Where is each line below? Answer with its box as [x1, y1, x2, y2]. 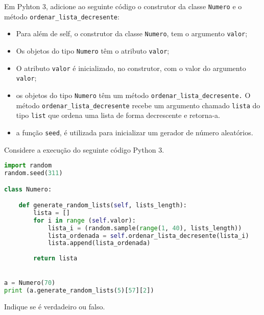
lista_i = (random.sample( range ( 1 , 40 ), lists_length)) [47, 224, 242, 232]
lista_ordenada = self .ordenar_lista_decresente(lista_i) [47, 232, 249, 239]
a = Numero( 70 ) [4, 279, 56, 287]
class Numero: [4, 185, 52, 193]
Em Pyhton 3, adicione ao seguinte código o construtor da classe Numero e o [4, 1, 242, 11]
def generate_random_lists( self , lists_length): [18, 202, 187, 209]
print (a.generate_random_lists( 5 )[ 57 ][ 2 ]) [4, 287, 154, 295]
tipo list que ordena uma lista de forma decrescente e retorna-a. [16, 110, 220, 120]
